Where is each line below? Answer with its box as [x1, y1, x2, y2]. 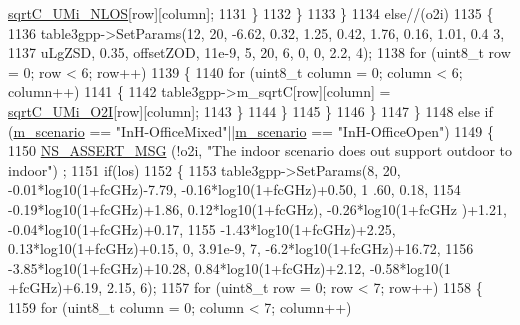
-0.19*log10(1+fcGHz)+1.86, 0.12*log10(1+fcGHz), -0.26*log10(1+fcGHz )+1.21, [8, 198, 507, 219]
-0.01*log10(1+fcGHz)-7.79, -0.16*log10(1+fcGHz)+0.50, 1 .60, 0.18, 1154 [8, 179, 461, 200]
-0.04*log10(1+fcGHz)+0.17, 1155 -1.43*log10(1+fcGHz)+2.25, [8, 218, 396, 239]
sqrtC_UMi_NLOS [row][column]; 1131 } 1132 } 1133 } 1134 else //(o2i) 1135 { [8, 3, 494, 23]
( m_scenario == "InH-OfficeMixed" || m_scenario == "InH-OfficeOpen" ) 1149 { [8, 120, 494, 141]
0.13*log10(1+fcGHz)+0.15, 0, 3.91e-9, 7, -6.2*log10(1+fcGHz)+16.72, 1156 [8, 238, 474, 259]
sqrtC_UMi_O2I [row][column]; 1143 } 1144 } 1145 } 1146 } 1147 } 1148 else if [8, 100, 493, 121]
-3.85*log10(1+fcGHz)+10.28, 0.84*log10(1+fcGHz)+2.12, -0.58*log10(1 [8, 257, 451, 278]
